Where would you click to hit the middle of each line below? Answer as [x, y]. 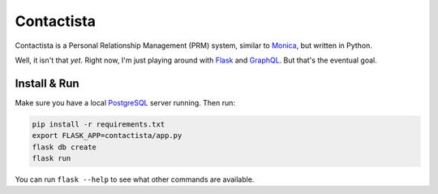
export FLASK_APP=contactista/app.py [107, 136]
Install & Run [47, 83]
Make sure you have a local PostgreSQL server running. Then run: [125, 102]
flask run [52, 158]
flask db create [64, 147]
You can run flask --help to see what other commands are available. [135, 179]
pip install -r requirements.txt [99, 124]
